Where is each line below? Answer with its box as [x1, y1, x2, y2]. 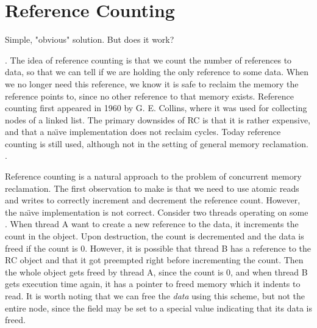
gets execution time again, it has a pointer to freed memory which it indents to [5, 277, 301, 290]
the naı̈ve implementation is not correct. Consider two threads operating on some [5, 205, 308, 218]
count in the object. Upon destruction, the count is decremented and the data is [5, 230, 304, 242]
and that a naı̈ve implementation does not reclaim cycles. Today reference [5, 125, 281, 138]
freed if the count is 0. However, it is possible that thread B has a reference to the [5, 241, 311, 254]
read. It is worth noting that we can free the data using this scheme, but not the [5, 290, 305, 302]
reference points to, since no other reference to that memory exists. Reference [5, 89, 294, 102]
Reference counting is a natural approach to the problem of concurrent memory [5, 170, 302, 183]
